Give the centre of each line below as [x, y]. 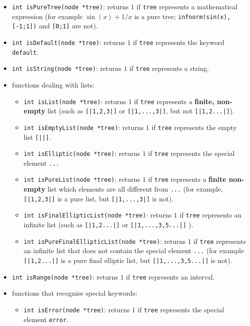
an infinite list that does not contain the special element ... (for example [134, 250]
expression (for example [47, 16]
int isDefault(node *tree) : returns [69, 42]
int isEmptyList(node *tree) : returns [84, 127]
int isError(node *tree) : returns [77, 309]
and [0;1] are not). [68, 26]
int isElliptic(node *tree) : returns [82, 153]
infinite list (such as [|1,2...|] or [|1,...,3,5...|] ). [108, 225]
